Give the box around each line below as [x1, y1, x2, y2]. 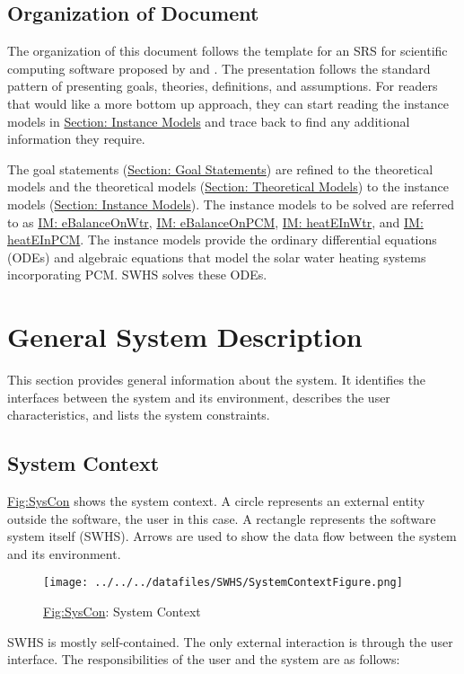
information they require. [7, 129, 145, 148]
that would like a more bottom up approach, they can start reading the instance [7, 93, 449, 112]
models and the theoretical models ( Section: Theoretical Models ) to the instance [7, 177, 449, 196]
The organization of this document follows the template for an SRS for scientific [7, 41, 448, 60]
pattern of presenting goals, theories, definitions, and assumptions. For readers [7, 76, 438, 95]
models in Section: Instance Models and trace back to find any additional [7, 111, 410, 130]
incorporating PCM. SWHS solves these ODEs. [7, 265, 267, 284]
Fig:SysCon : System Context [43, 602, 201, 621]
